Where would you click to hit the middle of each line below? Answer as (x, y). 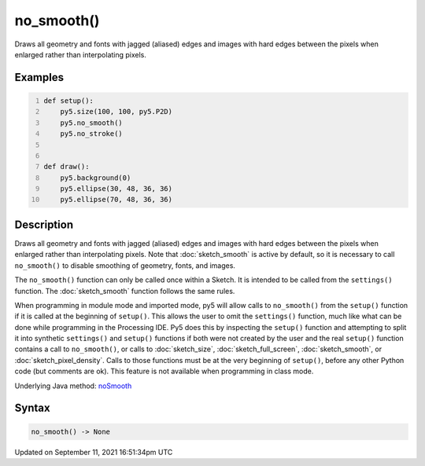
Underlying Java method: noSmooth (73, 386)
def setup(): (69, 101)
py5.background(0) (96, 178)
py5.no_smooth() (92, 123)
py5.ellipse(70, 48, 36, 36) (116, 200)
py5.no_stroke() (92, 134)
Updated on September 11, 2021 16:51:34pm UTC (94, 452)
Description (44, 224)
